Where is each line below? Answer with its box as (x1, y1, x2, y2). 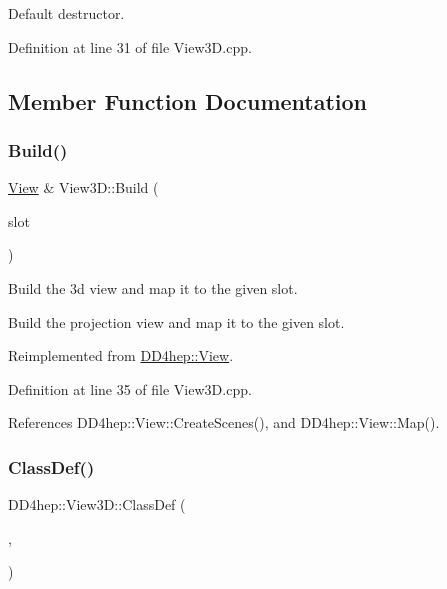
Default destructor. (8, 3, 125, 23)
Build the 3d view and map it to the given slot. (8, 277, 298, 298)
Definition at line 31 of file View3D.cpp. (8, 36, 252, 57)
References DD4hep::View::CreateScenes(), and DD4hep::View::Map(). (8, 412, 440, 433)
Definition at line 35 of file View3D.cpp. (8, 378, 252, 399)
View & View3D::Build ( (8, 177, 159, 198)
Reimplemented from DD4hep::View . (8, 345, 234, 366)
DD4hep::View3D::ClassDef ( (8, 494, 186, 515)
